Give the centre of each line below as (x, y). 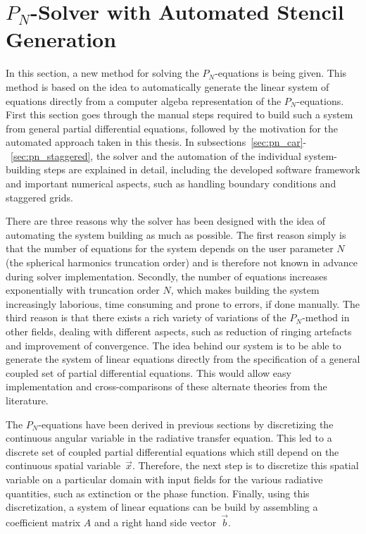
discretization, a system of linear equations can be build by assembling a (162, 507)
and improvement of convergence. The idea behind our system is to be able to (173, 345)
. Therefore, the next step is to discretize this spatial (245, 465)
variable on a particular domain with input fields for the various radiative (164, 479)
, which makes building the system (245, 290)
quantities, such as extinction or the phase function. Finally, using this (158, 493)
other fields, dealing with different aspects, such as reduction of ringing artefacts (179, 331)
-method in (326, 317)
